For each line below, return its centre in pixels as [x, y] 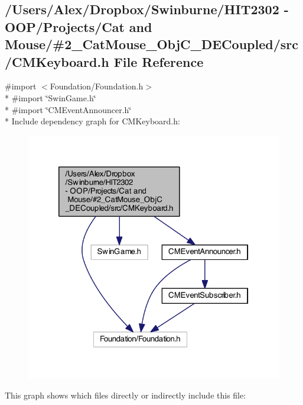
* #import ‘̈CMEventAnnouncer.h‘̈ [68, 109]
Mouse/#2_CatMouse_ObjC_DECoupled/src [151, 44]
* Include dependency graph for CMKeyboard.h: [92, 121]
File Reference [159, 61]
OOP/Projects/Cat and [79, 26]
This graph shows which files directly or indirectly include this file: [126, 395]
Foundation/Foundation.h [97, 86]
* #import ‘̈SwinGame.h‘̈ [50, 97]
